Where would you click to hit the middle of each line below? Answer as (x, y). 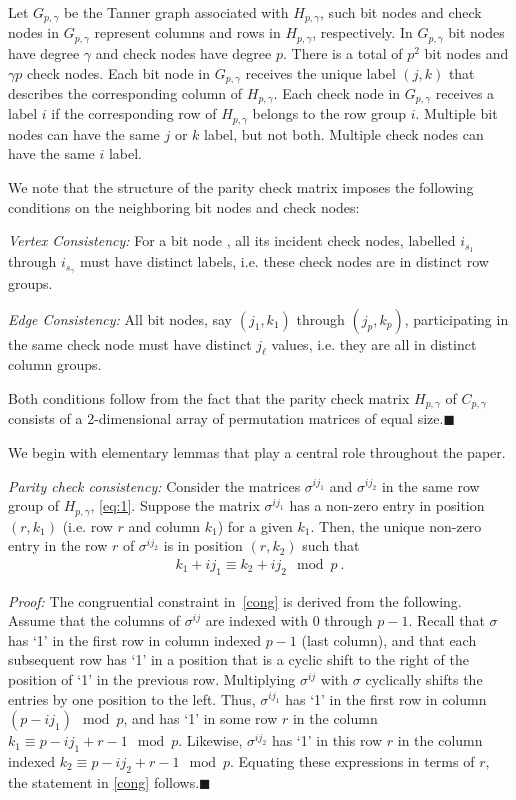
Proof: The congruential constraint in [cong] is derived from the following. (235, 600)
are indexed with (256, 620)
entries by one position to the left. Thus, (132, 698)
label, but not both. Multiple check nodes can (344, 133)
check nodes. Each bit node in (118, 72)
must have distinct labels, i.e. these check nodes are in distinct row (284, 261)
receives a (465, 92)
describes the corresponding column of (125, 92)
